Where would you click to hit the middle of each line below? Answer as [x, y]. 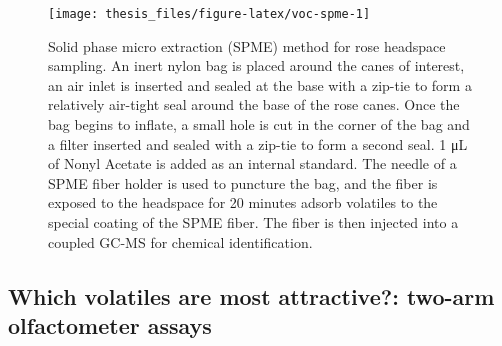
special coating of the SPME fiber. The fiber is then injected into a [253, 222]
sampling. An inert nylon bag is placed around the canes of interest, [256, 65]
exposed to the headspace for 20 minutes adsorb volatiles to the [243, 202]
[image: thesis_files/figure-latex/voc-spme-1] [209, 14]
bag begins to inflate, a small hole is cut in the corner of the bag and [259, 124]
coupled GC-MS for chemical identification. [180, 241]
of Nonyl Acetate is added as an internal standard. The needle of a [252, 163]
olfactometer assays [110, 324]
